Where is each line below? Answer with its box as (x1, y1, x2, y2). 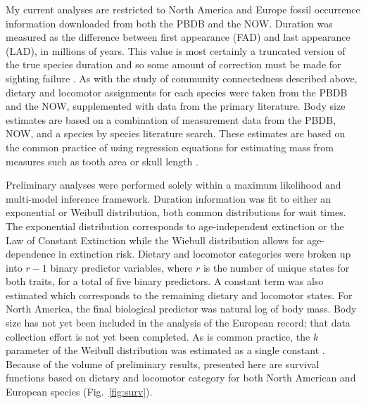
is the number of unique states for (203, 260, 350, 274)
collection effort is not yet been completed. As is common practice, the (6, 329, 310, 343)
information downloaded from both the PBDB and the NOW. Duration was (6, 15, 333, 30)
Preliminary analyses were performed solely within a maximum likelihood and (6, 177, 341, 192)
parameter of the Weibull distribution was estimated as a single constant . (6, 343, 325, 358)
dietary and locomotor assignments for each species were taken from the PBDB (6, 84, 348, 99)
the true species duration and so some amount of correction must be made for (6, 57, 341, 72)
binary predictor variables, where (50, 260, 193, 274)
